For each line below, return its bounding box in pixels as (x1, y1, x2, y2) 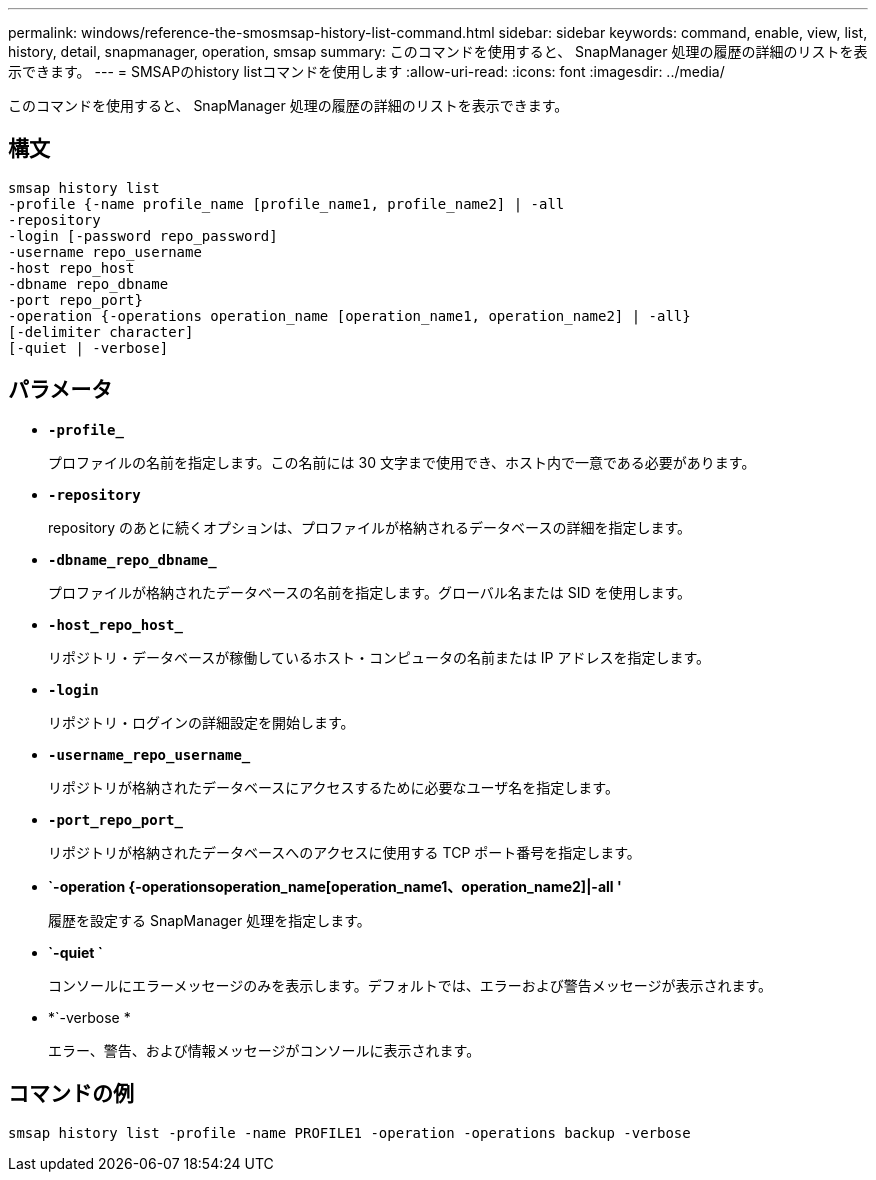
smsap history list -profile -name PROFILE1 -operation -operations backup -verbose (8, 1124, 691, 1141)
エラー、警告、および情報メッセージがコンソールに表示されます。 (48, 1041, 481, 1059)
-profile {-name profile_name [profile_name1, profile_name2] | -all (8, 195, 565, 212)
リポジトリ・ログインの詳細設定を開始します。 (48, 713, 355, 731)
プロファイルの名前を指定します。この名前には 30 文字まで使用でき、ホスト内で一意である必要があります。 (48, 453, 756, 471)
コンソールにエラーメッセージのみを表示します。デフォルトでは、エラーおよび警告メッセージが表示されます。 (48, 976, 773, 994)
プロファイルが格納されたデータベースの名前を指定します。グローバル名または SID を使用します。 (48, 583, 692, 601)
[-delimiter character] (8, 323, 194, 340)
